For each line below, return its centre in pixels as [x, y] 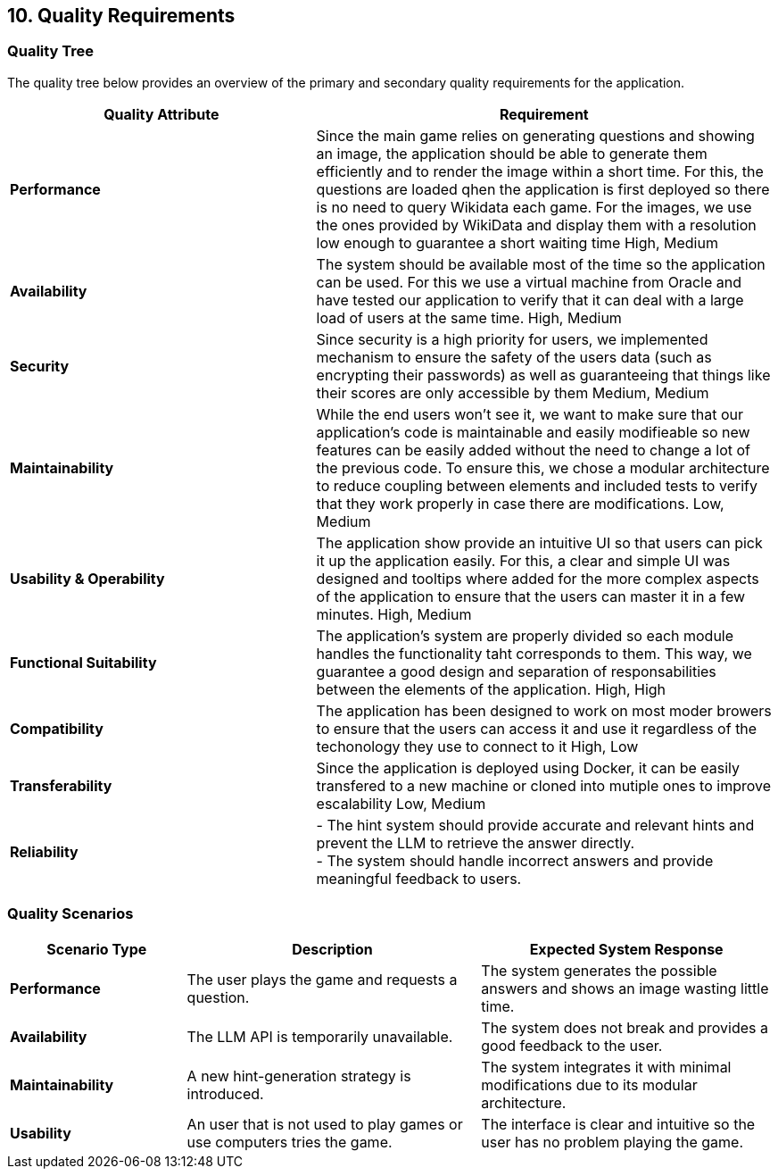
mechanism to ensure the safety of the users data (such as [514, 357]
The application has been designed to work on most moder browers [544, 710]
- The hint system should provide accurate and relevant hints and [535, 825]
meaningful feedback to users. [419, 878]
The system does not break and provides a [625, 1027]
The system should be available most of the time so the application [541, 264]
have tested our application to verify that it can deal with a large [530, 300]
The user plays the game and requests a [322, 979]
